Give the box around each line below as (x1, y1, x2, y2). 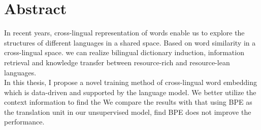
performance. (4, 116, 45, 127)
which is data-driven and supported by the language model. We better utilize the (4, 86, 256, 97)
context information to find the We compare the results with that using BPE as (4, 97, 252, 107)
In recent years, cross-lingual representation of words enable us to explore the (4, 27, 245, 38)
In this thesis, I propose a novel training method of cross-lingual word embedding (4, 77, 257, 88)
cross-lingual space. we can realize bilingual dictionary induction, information (4, 47, 244, 58)
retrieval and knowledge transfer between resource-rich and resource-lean (4, 57, 230, 67)
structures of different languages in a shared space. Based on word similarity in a (4, 37, 256, 48)
